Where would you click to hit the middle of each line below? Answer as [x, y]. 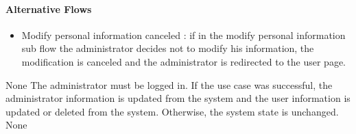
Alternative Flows [49, 9]
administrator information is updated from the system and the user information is [178, 98]
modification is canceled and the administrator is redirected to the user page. [184, 61]
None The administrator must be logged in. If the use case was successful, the [169, 84]
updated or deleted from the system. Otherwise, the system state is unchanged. [172, 111]
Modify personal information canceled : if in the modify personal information [183, 35]
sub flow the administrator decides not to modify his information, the [168, 48]
